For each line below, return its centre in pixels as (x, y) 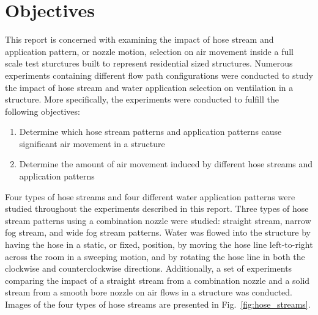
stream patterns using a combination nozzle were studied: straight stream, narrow (158, 220)
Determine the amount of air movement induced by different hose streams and (166, 164)
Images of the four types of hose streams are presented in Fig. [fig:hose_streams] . (158, 304)
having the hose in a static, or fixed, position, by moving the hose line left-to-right (159, 244)
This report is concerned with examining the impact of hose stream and (139, 39)
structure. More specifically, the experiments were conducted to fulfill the (142, 99)
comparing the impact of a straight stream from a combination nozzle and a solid (157, 280)
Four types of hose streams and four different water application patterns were (150, 196)
